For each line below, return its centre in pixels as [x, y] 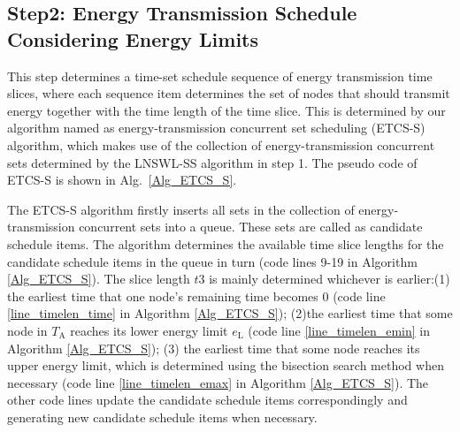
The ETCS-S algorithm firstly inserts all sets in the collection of [181, 209]
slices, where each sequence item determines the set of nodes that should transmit [229, 93]
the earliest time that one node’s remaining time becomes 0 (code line [196, 296]
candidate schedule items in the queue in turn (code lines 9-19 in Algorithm [212, 261]
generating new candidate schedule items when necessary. [162, 417]
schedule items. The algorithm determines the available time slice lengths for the [226, 243]
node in [27, 330]
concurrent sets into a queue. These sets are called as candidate [251, 227]
